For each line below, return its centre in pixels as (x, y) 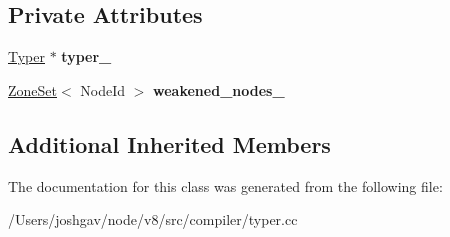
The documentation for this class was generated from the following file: (225, 185)
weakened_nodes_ (219, 89)
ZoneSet (32, 89)
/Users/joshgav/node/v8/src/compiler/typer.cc (153, 219)
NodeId (103, 89)
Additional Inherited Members (169, 143)
